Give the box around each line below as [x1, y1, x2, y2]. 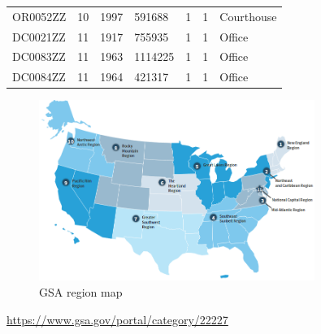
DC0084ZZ [12, 68, 66, 85]
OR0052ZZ [12, 7, 67, 24]
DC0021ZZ [12, 28, 66, 45]
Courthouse [219, 7, 277, 24]
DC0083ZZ [12, 48, 66, 65]
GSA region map [39, 283, 123, 300]
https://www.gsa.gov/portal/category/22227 [7, 310, 228, 327]
